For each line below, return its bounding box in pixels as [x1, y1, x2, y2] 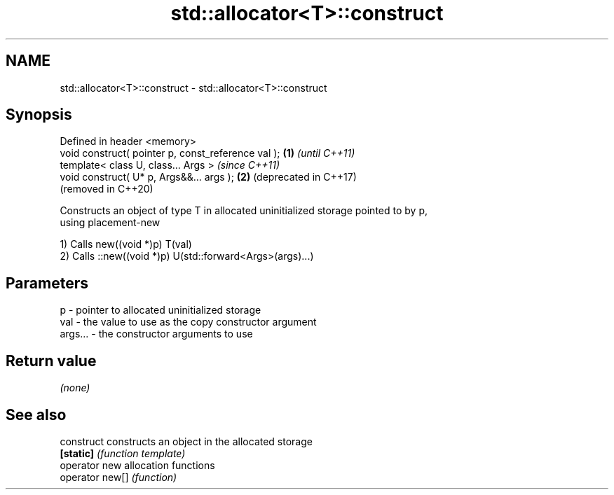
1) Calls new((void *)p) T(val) [60, 238, 192, 251]
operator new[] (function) [60, 470, 177, 483]
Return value [6, 351, 97, 370]
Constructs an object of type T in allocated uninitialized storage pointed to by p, [60, 204, 428, 217]
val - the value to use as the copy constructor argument [60, 316, 317, 328]
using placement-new [60, 216, 161, 229]
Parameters [6, 274, 88, 292]
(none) [60, 382, 90, 394]
